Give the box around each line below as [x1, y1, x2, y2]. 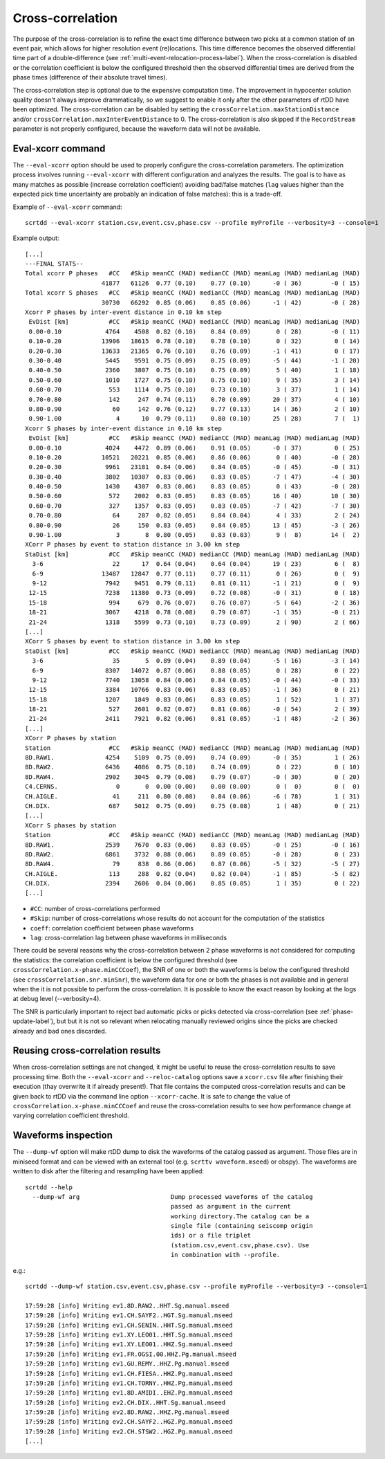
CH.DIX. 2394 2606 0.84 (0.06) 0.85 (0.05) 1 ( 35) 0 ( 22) [25, 879, 361, 888]
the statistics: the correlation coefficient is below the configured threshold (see [12, 955, 238, 964]
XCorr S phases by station [25, 821, 117, 829]
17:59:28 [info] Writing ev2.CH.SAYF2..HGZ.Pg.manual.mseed [25, 1418, 233, 1426]
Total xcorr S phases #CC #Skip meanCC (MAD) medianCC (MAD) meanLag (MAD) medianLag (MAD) [25, 289, 361, 297]
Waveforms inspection [12, 1130, 113, 1141]
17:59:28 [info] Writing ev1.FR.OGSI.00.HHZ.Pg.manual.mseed [25, 1350, 236, 1358]
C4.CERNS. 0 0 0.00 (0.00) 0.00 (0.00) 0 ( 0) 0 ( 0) [25, 782, 361, 791]
